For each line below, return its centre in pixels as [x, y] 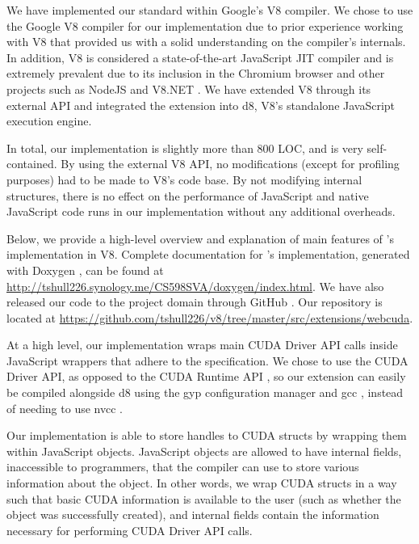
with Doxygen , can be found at [85, 270]
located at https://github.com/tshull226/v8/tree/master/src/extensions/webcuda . [210, 317]
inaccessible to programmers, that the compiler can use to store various [183, 467]
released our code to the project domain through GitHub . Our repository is [195, 302]
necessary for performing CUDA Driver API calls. [130, 530]
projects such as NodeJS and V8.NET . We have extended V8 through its [189, 89]
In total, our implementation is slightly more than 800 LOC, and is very [185, 148]
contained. [32, 164]
